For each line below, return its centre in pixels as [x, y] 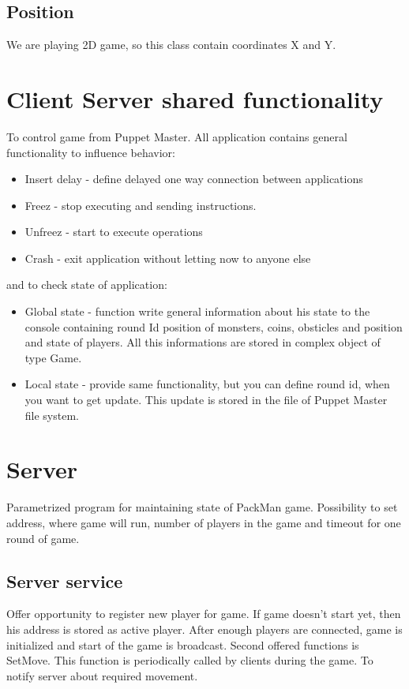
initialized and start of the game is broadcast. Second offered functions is [183, 644]
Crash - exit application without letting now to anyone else [168, 258]
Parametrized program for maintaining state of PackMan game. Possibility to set [202, 507]
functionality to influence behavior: [91, 152]
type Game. [53, 357]
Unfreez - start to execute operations [114, 232]
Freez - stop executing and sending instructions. [141, 205]
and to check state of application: [87, 285]
